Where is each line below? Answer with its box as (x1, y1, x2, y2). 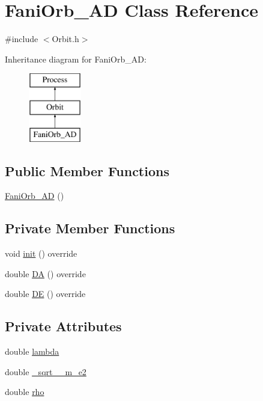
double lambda (5, 345, 59, 358)
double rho (5, 385, 44, 398)
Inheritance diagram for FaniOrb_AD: (5, 52, 147, 65)
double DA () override (5, 267, 86, 280)
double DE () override (5, 287, 86, 300)
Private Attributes (5, 317, 122, 335)
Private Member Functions (5, 219, 175, 237)
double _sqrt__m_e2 (5, 365, 86, 378)
